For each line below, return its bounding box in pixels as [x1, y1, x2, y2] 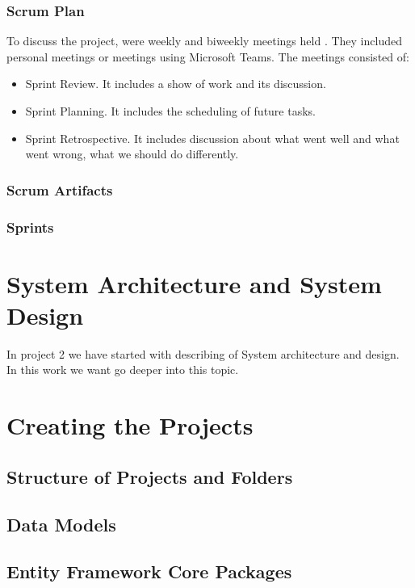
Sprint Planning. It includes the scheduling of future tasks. [25, 103, 316, 119]
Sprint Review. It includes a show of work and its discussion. [25, 75, 326, 92]
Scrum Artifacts [6, 179, 113, 199]
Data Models [6, 511, 116, 536]
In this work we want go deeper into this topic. [6, 361, 239, 378]
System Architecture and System [6, 267, 382, 300]
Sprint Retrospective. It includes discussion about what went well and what [25, 129, 400, 146]
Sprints [6, 216, 54, 237]
